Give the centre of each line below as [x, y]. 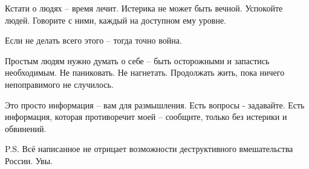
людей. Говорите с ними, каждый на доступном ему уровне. [116, 20]
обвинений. [26, 128]
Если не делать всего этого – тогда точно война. [93, 40]
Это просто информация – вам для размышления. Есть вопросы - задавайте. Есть [155, 104]
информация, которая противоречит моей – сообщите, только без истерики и [146, 117]
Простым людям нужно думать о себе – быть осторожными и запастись [137, 60]
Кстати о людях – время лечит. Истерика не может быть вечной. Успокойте [144, 8]
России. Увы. [29, 160]
